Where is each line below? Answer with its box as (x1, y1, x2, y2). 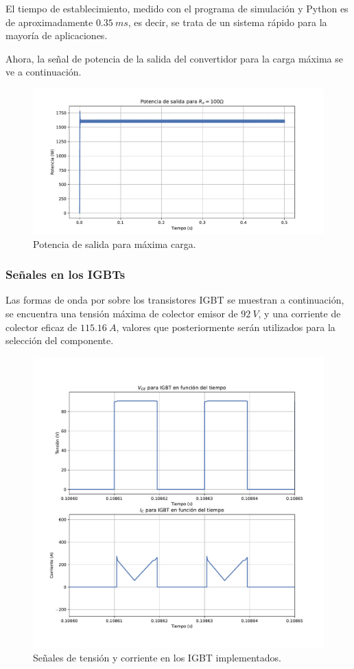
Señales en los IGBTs (5, 266, 126, 283)
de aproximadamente (5, 14, 93, 29)
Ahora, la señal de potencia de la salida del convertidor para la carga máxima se (5, 51, 343, 65)
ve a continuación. (5, 65, 82, 79)
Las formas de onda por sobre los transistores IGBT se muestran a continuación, (5, 293, 344, 307)
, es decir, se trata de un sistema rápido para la (128, 14, 327, 29)
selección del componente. (5, 333, 114, 348)
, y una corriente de (258, 306, 341, 320)
